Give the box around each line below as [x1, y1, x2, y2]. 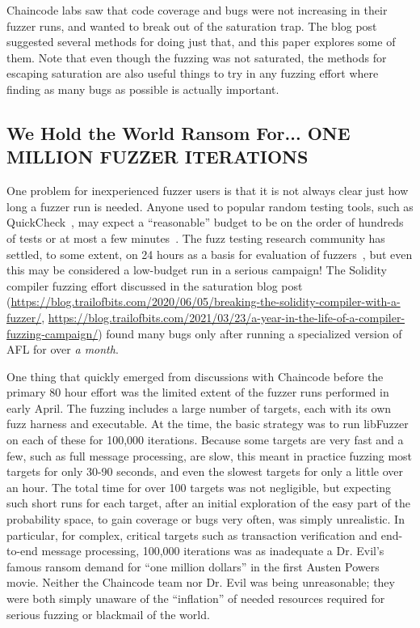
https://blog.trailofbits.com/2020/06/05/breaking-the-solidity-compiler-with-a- [10, 293, 401, 310]
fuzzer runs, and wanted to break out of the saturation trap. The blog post [6, 17, 377, 34]
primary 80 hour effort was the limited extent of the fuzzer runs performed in [6, 384, 389, 401]
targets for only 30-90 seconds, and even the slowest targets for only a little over [6, 463, 403, 480]
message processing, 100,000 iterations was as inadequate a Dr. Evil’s [41, 542, 384, 559]
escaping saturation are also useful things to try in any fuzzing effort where [6, 65, 379, 82]
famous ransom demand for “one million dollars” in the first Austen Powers [6, 558, 380, 575]
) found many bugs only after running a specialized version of [98, 325, 402, 342]
